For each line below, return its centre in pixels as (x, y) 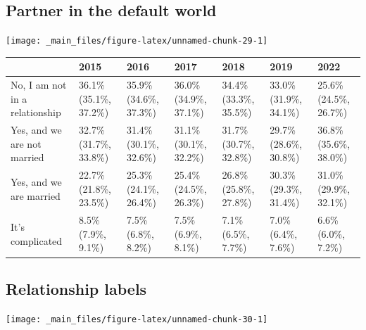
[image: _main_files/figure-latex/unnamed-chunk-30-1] (137, 319)
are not (26, 143)
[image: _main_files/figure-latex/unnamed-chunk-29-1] (137, 41)
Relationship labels (76, 288)
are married (36, 195)
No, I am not (39, 85)
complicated (37, 240)
